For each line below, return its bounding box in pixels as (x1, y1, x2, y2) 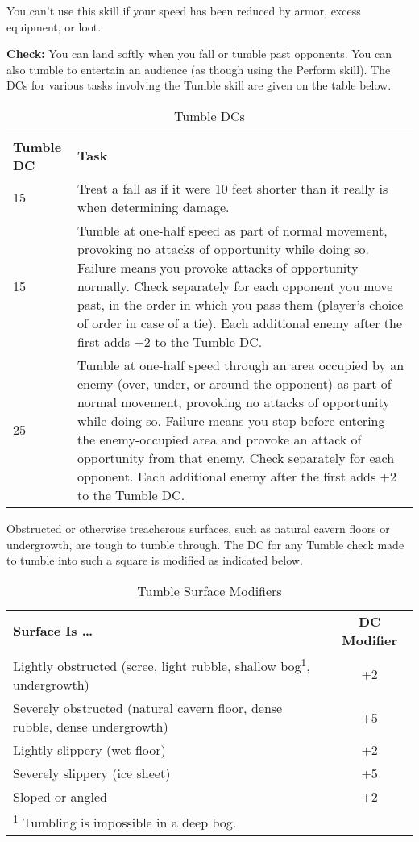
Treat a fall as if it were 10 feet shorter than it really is (77, 178, 388, 198)
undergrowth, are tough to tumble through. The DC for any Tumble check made (6, 536, 404, 552)
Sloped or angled (13, 787, 107, 807)
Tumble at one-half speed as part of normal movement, (77, 220, 388, 240)
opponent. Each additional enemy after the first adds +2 (77, 466, 397, 486)
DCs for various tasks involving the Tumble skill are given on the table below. (6, 77, 392, 94)
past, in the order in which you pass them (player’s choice (77, 294, 404, 314)
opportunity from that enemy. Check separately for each (77, 448, 395, 467)
